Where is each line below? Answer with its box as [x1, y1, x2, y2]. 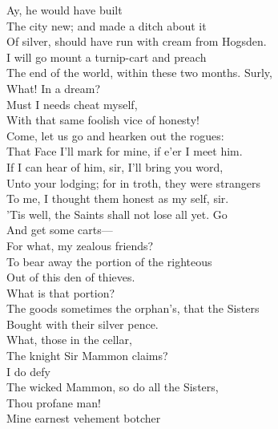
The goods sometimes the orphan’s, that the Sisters [6, 300, 260, 317]
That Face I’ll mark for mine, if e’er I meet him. [6, 143, 243, 160]
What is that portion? [6, 284, 115, 301]
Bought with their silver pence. [6, 315, 159, 332]
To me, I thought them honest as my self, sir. [6, 190, 229, 207]
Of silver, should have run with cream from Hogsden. [6, 33, 267, 50]
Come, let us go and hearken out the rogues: [6, 127, 224, 144]
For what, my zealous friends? [6, 237, 154, 253]
